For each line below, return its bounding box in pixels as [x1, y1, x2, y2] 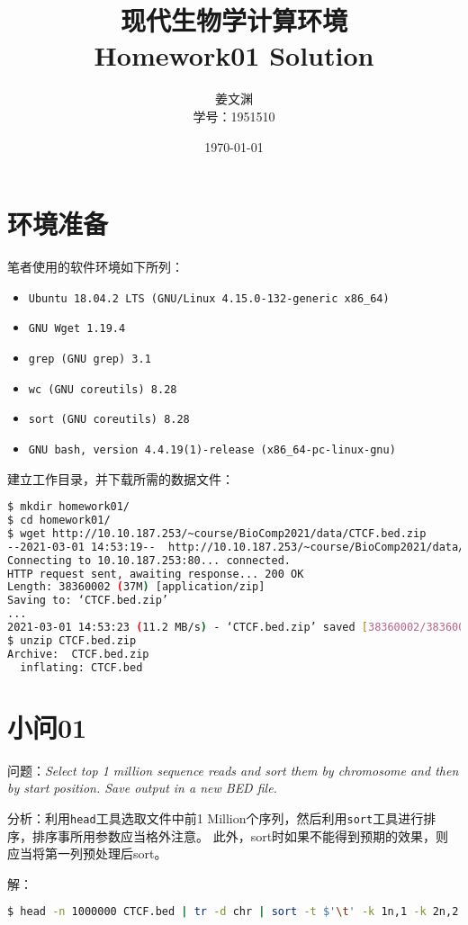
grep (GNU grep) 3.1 [28, 352, 151, 365]
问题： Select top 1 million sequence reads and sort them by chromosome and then [7, 760, 459, 779]
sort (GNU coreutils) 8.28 [28, 413, 190, 427]
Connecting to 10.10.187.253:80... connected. [7, 553, 291, 567]
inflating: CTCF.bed [20, 660, 143, 674]
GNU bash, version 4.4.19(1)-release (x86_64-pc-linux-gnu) [28, 443, 396, 456]
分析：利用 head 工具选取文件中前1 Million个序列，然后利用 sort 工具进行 [7, 808, 424, 827]
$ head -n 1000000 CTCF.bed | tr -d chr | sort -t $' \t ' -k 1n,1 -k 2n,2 [7, 905, 459, 919]
